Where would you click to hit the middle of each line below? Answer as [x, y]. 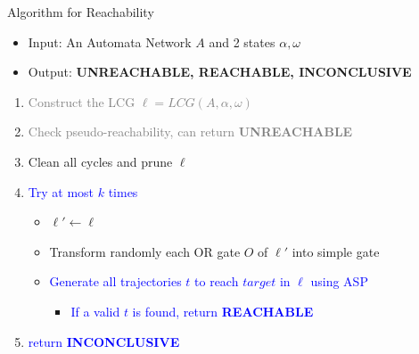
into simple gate [336, 251]
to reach [217, 281]
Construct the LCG [82, 101]
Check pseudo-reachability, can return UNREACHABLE [190, 132]
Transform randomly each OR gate [145, 251]
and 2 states [242, 41]
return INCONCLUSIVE [104, 341]
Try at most [61, 191]
